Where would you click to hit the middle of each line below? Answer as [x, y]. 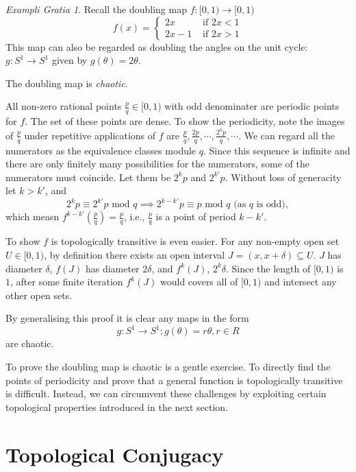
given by [69, 60]
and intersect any [301, 282]
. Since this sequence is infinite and [277, 150]
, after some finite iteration [67, 282]
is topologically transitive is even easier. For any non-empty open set [195, 241]
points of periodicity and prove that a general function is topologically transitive [174, 380]
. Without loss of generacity [283, 177]
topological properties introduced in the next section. [117, 406]
